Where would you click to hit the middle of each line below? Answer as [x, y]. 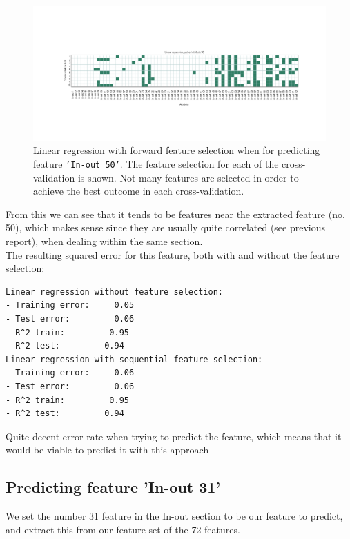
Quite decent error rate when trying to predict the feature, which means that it [174, 436]
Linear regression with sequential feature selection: [134, 359]
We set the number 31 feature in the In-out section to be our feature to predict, [174, 516]
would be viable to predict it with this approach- [109, 450]
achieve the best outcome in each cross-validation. [139, 191]
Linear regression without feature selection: [114, 292]
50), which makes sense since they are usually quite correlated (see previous [166, 227]
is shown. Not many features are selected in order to [188, 177]
